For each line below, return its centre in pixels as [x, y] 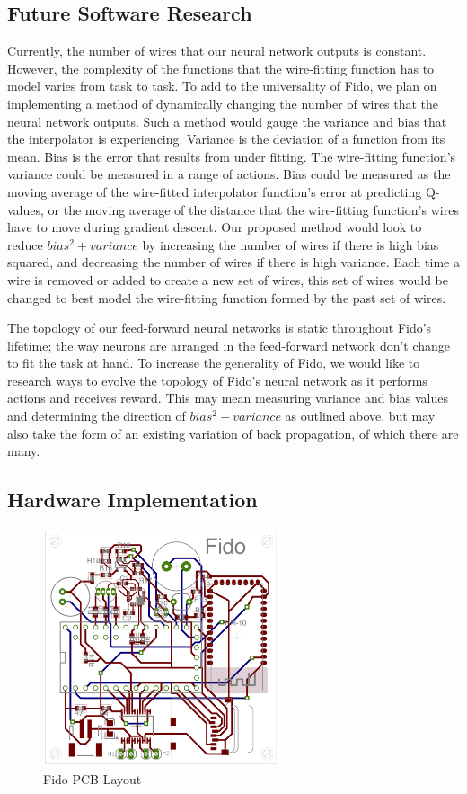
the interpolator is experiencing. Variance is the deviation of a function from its [226, 139]
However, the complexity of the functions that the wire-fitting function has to [221, 68]
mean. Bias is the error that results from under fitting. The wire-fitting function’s [232, 156]
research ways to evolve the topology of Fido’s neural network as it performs [217, 380]
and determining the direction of [97, 416]
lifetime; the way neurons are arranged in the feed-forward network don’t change [229, 345]
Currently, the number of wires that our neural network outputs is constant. [217, 51]
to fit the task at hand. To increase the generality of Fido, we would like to [214, 363]
